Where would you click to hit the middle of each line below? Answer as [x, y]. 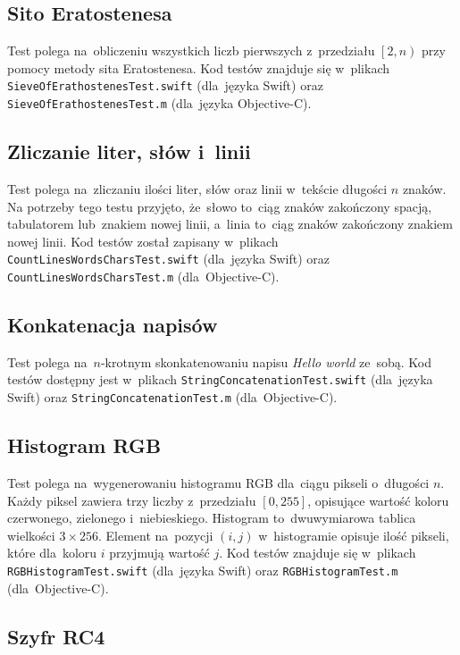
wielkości [31, 535]
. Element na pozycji [155, 535]
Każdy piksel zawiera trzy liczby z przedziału [132, 500]
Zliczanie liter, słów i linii [129, 151]
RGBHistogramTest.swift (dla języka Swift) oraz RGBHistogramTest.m [203, 570]
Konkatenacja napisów [113, 324]
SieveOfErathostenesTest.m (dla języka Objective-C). [159, 103]
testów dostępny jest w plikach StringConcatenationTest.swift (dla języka [220, 379]
